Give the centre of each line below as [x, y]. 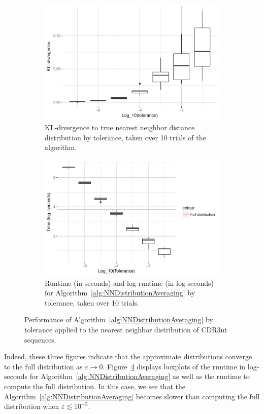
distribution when [32, 406]
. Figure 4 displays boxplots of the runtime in [174, 366]
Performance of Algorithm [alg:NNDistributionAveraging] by [119, 319]
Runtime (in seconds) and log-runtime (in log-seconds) [129, 283]
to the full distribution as [43, 366]
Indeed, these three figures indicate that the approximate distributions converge [128, 356]
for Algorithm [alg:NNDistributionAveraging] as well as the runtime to [140, 376]
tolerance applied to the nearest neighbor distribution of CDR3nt [126, 329]
